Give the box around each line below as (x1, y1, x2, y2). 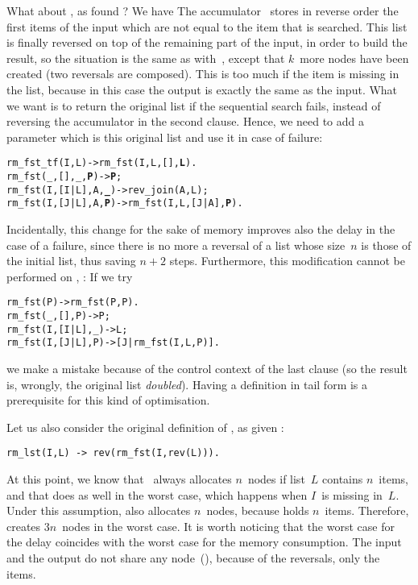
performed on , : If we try (6, 268, 133, 284)
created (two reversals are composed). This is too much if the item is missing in (6, 65, 399, 82)
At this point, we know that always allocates (6, 471, 232, 487)
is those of (361, 236, 412, 253)
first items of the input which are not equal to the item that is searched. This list (6, 18, 408, 35)
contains (322, 471, 363, 487)
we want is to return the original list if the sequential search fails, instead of (6, 97, 381, 114)
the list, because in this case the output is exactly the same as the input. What (6, 81, 398, 97)
